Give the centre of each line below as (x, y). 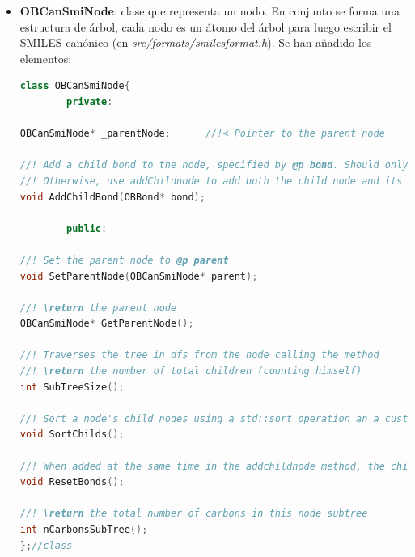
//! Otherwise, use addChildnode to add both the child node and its (211, 181)
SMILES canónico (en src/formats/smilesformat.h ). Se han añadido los (196, 42)
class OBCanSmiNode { (75, 86)
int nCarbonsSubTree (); (84, 530)
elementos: (46, 58)
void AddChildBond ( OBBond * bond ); (112, 197)
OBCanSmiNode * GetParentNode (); (107, 324)
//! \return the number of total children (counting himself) (191, 371)
